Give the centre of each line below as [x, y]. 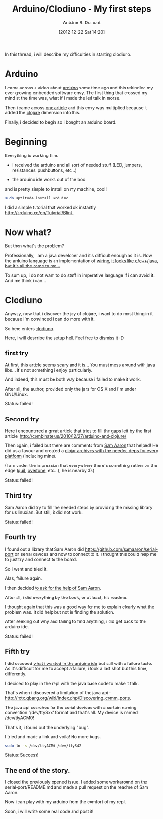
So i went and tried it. [26, 569]
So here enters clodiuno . [30, 328]
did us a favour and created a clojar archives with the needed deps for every [82, 451]
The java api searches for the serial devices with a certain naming [71, 707]
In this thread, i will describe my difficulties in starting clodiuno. [68, 54]
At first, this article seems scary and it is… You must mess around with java [80, 365]
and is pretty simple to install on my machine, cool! [56, 189]
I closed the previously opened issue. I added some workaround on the [76, 782]
